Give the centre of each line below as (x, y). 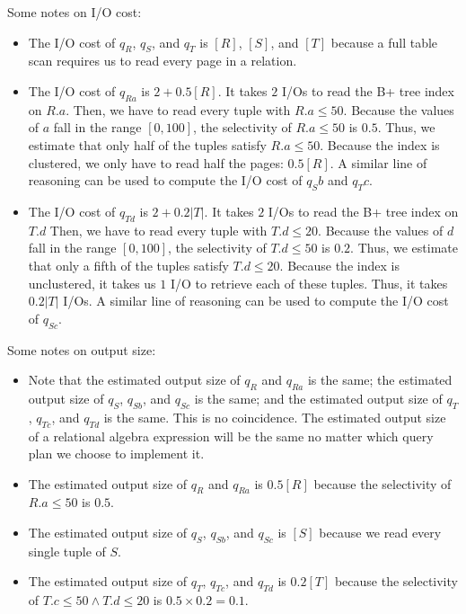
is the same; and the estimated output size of (318, 398)
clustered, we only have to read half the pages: (156, 162)
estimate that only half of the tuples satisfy (147, 144)
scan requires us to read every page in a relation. (163, 61)
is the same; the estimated (380, 380)
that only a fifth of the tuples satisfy (128, 265)
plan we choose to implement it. (116, 454)
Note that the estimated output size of (134, 380)
